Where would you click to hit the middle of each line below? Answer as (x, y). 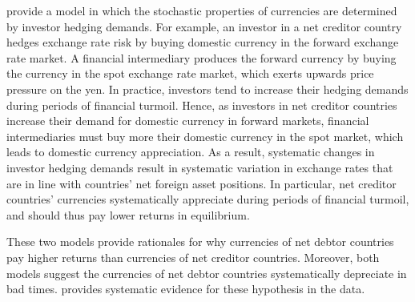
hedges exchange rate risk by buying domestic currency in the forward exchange (203, 42)
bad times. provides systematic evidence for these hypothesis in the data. (186, 289)
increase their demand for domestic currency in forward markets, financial (188, 121)
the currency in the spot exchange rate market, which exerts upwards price (190, 73)
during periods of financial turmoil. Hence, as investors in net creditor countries (202, 105)
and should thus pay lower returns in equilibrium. (128, 214)
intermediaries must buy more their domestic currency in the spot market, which (205, 136)
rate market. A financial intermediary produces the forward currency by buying (201, 57)
